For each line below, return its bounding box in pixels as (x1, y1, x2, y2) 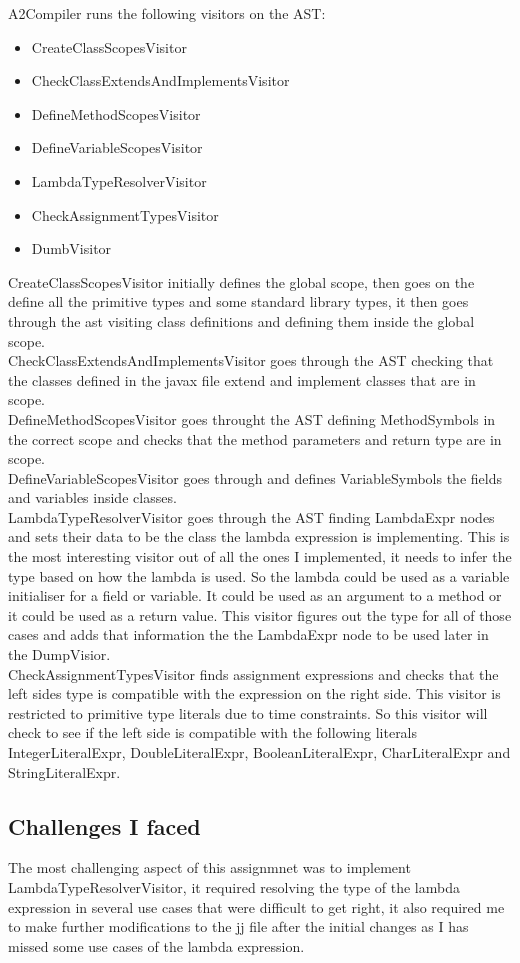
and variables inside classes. (8, 487, 177, 508)
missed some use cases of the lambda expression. (8, 935, 305, 956)
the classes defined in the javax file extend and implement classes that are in (8, 369, 476, 390)
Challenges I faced (8, 810, 201, 841)
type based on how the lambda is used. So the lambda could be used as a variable (8, 565, 510, 586)
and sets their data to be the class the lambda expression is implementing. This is (8, 526, 510, 547)
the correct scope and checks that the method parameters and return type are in (8, 428, 502, 449)
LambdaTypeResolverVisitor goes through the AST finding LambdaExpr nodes (8, 506, 495, 527)
